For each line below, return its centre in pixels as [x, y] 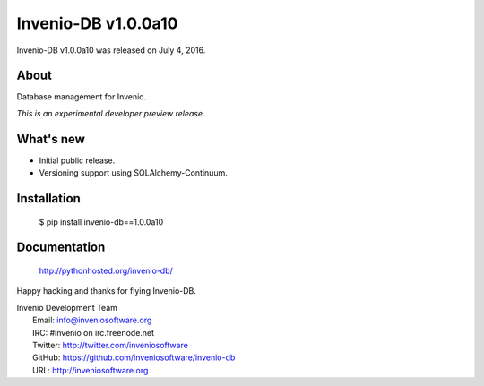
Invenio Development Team [67, 307]
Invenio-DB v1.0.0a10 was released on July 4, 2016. [111, 50]
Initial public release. [77, 160]
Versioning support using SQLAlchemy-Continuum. [133, 173]
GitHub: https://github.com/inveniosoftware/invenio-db [134, 357]
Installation [48, 198]
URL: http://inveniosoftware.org [91, 370]
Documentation [61, 248]
